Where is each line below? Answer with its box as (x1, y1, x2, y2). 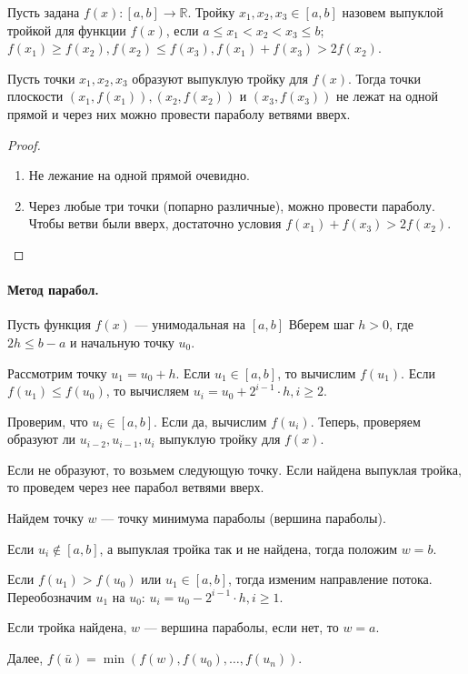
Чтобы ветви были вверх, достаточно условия (28, 214, 282, 233)
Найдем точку (7, 508, 84, 528)
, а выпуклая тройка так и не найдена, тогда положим (99, 538, 398, 558)
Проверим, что (7, 411, 88, 430)
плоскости (7, 86, 64, 106)
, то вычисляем (105, 381, 190, 400)
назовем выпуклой (342, 3, 443, 21)
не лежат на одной (336, 86, 438, 106)
